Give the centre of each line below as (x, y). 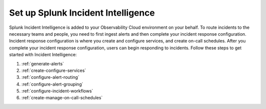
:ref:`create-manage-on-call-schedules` (62, 98)
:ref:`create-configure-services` (54, 70)
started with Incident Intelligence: (43, 55)
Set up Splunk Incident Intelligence (82, 13)
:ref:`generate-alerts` (43, 64)
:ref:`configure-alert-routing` (50, 77)
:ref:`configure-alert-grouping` (52, 84)
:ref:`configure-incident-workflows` (57, 91)
